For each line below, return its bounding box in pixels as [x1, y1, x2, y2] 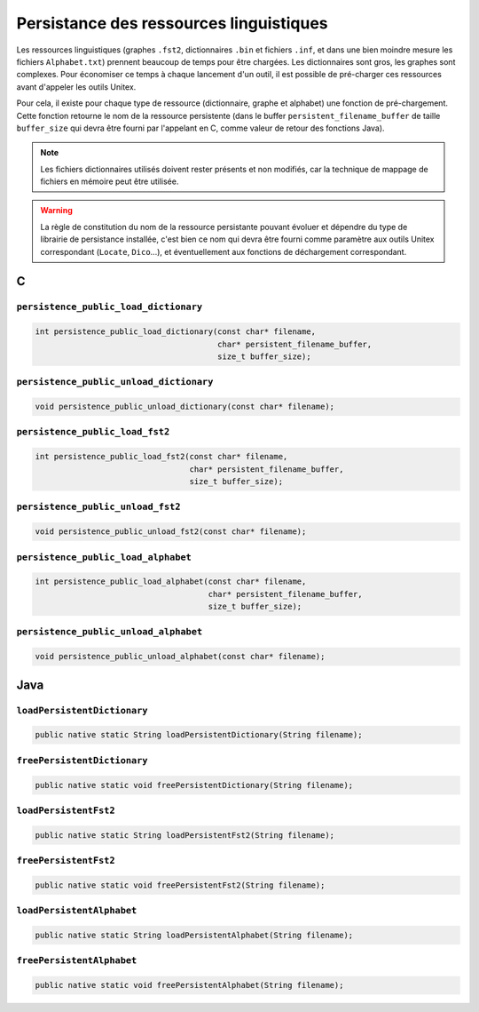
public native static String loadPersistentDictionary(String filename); [35, 729, 363, 740]
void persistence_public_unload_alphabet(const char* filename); [35, 651, 326, 662]
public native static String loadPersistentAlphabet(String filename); [35, 929, 354, 940]
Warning [40, 205, 73, 216]
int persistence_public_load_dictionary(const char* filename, [35, 327, 317, 337]
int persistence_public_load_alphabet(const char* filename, [35, 577, 307, 586]
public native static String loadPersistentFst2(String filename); [35, 830, 335, 840]
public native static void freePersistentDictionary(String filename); [35, 780, 354, 790]
